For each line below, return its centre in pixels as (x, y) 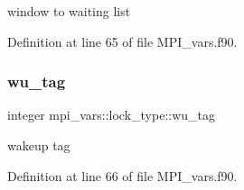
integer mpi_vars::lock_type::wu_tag (112, 115)
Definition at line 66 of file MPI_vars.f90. (122, 175)
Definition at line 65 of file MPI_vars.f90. (122, 41)
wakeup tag (39, 145)
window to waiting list (69, 11)
